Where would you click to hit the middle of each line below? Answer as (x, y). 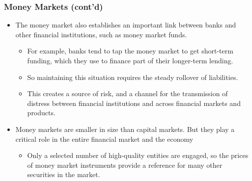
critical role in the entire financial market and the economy (104, 139)
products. (41, 113)
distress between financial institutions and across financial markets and (134, 103)
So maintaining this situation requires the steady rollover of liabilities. (133, 77)
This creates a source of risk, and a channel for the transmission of (127, 93)
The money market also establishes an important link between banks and (126, 25)
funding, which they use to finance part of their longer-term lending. (130, 60)
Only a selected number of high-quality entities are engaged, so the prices (138, 155)
